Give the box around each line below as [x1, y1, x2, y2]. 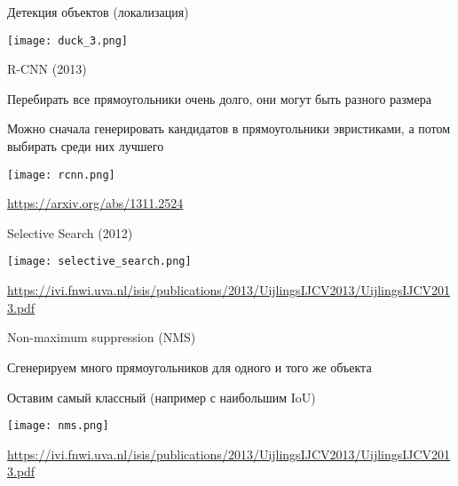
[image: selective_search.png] [7, 255, 192, 268]
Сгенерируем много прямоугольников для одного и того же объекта [7, 357, 372, 376]
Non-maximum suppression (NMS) [7, 328, 196, 347]
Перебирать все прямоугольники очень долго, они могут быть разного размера [7, 89, 431, 108]
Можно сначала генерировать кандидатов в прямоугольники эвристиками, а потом [7, 119, 451, 138]
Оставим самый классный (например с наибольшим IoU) [7, 387, 316, 406]
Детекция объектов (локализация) [7, 3, 189, 20]
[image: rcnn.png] [7, 168, 115, 181]
